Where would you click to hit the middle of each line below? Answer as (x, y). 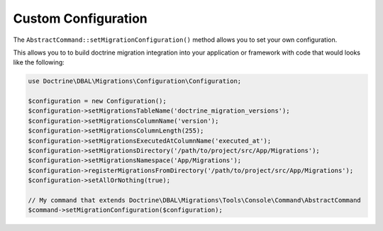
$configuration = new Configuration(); (97, 101)
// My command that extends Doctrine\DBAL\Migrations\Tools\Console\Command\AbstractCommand (194, 200)
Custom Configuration (81, 18)
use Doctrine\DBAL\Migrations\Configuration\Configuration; (135, 81)
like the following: (39, 62)
